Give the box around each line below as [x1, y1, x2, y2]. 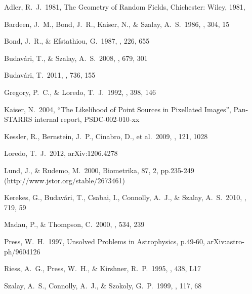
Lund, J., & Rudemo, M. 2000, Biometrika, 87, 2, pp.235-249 [4, 165, 194, 175]
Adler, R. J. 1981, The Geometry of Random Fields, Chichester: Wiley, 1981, [4, 2, 245, 12]
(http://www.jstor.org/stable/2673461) [4, 175, 125, 185]
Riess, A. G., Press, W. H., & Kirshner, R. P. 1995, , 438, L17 [4, 263, 201, 274]
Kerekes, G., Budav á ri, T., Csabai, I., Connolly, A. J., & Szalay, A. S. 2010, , [4, 192, 246, 203]
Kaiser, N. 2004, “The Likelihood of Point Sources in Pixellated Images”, [4, 104, 231, 114]
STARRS [4, 114, 32, 124]
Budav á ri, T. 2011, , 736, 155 [4, 70, 96, 80]
